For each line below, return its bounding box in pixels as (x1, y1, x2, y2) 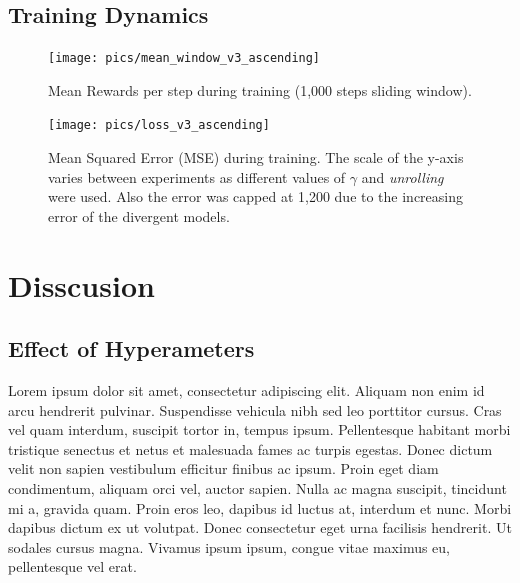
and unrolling (361, 166, 444, 187)
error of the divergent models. (48, 205, 230, 226)
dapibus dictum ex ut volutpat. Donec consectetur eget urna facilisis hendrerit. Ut (8, 517, 512, 538)
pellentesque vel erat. (8, 556, 137, 577)
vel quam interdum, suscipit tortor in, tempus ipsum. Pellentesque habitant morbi (8, 419, 511, 440)
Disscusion (8, 264, 155, 305)
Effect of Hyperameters (8, 333, 255, 364)
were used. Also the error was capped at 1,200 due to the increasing (48, 186, 464, 207)
